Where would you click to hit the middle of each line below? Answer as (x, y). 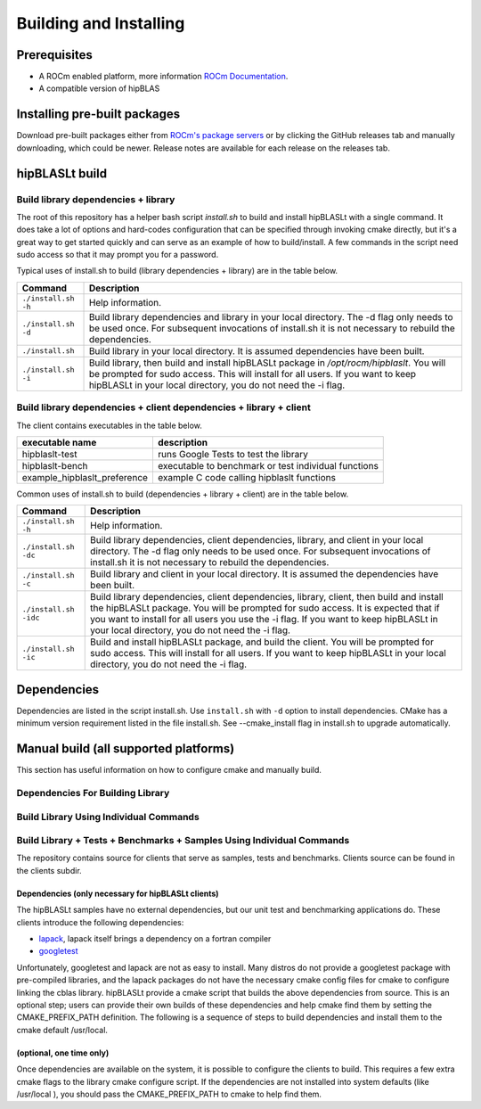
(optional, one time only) (63, 1053)
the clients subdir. (49, 870)
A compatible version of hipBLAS (99, 88)
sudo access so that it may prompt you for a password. (118, 255)
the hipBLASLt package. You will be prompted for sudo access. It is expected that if (265, 608)
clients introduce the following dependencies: (100, 922)
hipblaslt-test (49, 454)
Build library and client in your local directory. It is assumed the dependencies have (265, 574)
